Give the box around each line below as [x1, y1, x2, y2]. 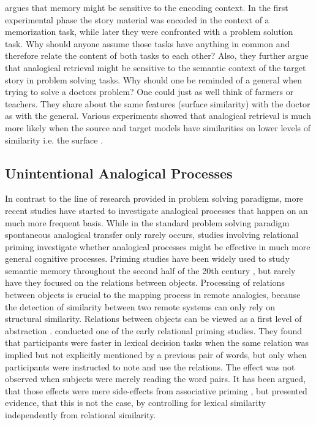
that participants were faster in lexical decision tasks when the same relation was [5, 336, 309, 349]
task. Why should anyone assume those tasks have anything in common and [5, 37, 290, 50]
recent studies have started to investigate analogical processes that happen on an [5, 204, 308, 216]
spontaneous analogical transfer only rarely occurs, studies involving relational [5, 228, 299, 241]
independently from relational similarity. [5, 408, 156, 421]
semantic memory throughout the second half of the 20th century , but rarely [5, 264, 296, 277]
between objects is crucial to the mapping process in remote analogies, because [5, 288, 301, 301]
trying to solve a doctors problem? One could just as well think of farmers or [5, 85, 294, 98]
